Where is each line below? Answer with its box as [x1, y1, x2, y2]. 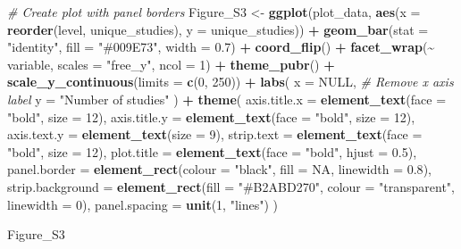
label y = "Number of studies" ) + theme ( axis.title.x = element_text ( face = [7, 89, 447, 108]
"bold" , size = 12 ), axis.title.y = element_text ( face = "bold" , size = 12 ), [7, 107, 415, 126]
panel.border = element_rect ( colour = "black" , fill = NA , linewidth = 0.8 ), [7, 160, 432, 178]
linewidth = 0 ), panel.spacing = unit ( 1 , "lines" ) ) [7, 195, 279, 213]
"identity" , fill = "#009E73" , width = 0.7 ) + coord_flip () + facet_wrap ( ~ [7, 37, 435, 56]
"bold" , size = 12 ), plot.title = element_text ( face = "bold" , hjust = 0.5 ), [7, 142, 417, 161]
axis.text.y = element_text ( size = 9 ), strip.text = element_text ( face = [7, 125, 423, 144]
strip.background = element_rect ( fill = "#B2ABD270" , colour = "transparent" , [7, 177, 455, 195]
